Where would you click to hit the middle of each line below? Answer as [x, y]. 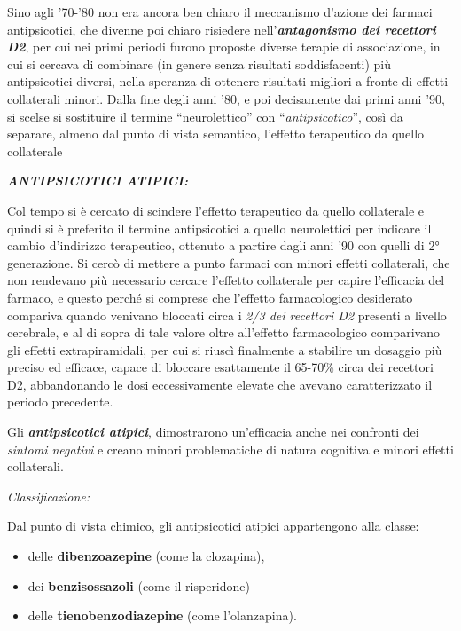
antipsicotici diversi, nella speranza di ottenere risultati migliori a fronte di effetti [228, 81]
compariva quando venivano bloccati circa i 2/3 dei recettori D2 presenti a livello [227, 315]
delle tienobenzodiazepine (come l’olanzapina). [162, 615]
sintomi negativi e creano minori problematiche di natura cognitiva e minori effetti [230, 449]
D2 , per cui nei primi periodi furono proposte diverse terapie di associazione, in [224, 47]
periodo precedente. [60, 402]
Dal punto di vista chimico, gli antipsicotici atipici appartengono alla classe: [213, 526]
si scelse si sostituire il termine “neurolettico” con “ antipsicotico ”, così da [205, 116]
